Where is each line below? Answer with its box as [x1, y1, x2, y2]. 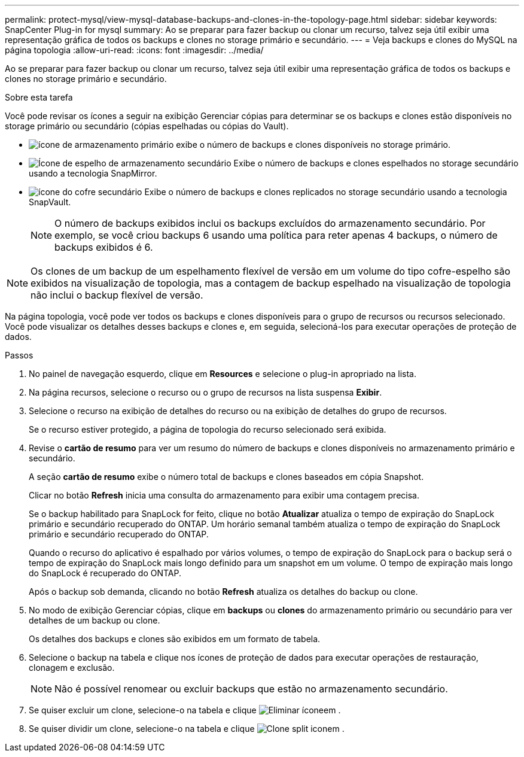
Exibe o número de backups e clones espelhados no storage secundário [233, 158, 519, 168]
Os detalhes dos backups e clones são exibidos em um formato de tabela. [29, 634, 321, 644]
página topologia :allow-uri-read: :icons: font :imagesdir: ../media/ [5, 45, 264, 55]
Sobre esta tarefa [5, 92, 73, 102]
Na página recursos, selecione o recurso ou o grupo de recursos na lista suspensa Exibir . [29, 387, 382, 397]
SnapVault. [29, 197, 71, 207]
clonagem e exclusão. [29, 662, 115, 673]
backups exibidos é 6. [54, 241, 153, 253]
